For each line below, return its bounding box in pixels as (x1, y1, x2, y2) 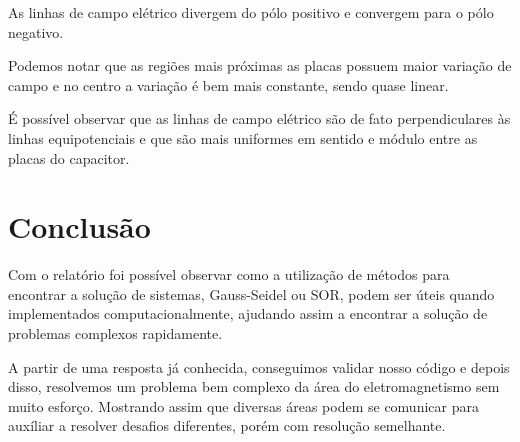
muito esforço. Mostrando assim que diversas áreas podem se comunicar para (8, 395, 479, 416)
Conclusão (8, 206, 151, 247)
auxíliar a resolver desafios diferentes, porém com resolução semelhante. (8, 415, 446, 436)
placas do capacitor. (8, 147, 130, 168)
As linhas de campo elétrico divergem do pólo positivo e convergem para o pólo (8, 2, 494, 22)
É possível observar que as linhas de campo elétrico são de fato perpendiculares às (8, 108, 511, 129)
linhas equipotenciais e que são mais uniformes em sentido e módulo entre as (8, 127, 478, 148)
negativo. (8, 21, 64, 42)
